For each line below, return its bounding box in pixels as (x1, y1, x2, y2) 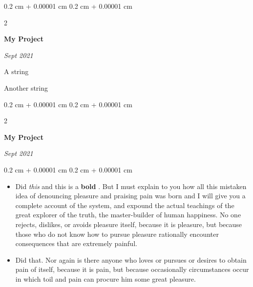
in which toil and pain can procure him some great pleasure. (15, 273, 196, 284)
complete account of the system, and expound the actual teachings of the (15, 200, 234, 210)
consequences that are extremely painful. (15, 238, 137, 249)
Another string (4, 82, 48, 93)
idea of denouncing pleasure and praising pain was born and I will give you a (15, 191, 246, 201)
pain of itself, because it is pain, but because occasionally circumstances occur (15, 264, 249, 274)
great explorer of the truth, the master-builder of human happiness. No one (15, 210, 241, 220)
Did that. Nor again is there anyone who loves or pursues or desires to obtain (15, 254, 247, 265)
